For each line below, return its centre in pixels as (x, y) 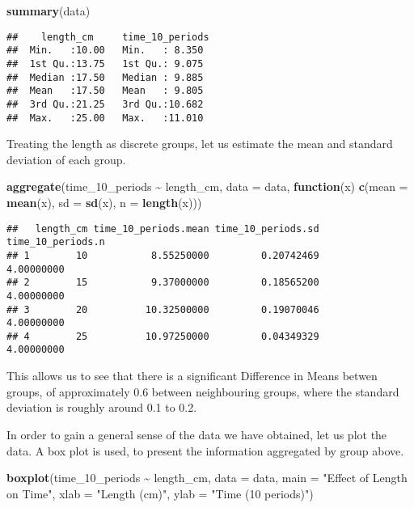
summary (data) (49, 11)
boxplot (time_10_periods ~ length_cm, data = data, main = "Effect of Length (207, 478)
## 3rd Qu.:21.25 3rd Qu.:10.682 (105, 104)
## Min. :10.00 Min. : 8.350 (105, 51)
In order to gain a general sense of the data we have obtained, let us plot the (197, 434)
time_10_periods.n (56, 242)
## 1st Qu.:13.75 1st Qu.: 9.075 (105, 63)
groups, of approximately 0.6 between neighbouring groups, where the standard (203, 391)
